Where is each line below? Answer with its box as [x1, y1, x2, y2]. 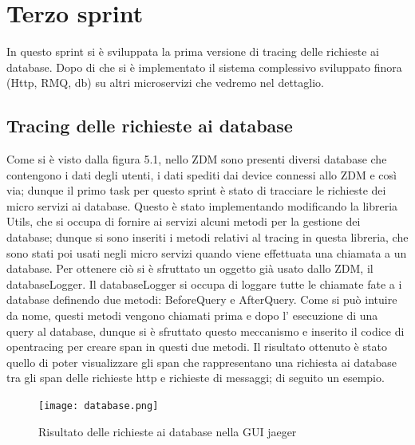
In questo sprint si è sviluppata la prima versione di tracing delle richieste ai [6, 43, 379, 60]
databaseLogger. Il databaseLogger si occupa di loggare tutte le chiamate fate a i [6, 275, 402, 292]
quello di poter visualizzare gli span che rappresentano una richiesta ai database [6, 353, 397, 370]
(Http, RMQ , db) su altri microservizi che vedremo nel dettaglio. [6, 74, 324, 91]
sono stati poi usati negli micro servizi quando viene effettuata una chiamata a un [6, 244, 407, 261]
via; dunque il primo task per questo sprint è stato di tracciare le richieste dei [6, 182, 386, 199]
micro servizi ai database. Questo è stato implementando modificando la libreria [6, 197, 398, 214]
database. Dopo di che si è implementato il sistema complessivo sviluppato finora [6, 58, 402, 75]
